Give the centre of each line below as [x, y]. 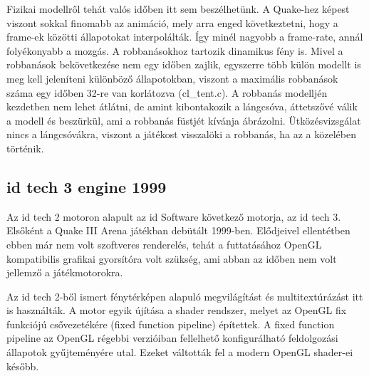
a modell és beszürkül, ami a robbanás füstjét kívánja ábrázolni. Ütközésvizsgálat [184, 120]
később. [23, 366]
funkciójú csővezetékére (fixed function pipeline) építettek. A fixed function [171, 324]
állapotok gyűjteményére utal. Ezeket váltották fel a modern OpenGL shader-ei [180, 352]
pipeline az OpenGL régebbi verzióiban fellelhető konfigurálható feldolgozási [172, 338]
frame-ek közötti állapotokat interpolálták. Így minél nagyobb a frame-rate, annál [185, 37]
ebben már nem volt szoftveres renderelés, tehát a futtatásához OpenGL [164, 244]
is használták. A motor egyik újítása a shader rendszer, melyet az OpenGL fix [177, 310]
